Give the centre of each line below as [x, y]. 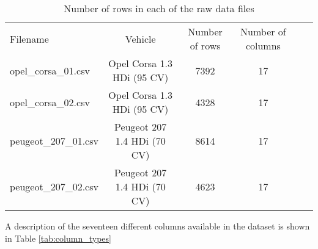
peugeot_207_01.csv [54, 141]
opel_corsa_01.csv [50, 70]
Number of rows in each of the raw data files [159, 8]
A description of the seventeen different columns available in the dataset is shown [157, 226]
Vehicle [140, 38]
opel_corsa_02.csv [50, 102]
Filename [29, 38]
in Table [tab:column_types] [58, 238]
